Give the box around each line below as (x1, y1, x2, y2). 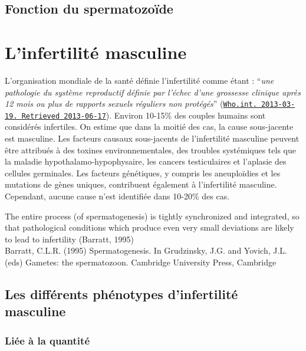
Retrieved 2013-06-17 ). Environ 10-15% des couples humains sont (21, 109, 266, 121)
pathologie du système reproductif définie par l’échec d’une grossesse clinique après (5, 86, 301, 98)
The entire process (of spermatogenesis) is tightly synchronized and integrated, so (5, 209, 300, 222)
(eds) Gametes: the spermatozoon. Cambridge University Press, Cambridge (5, 255, 277, 268)
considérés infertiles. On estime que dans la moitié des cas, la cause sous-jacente (5, 120, 294, 133)
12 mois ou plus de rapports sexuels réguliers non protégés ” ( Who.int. (5, 97, 257, 110)
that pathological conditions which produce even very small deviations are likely (5, 221, 294, 234)
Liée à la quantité (5, 333, 90, 347)
